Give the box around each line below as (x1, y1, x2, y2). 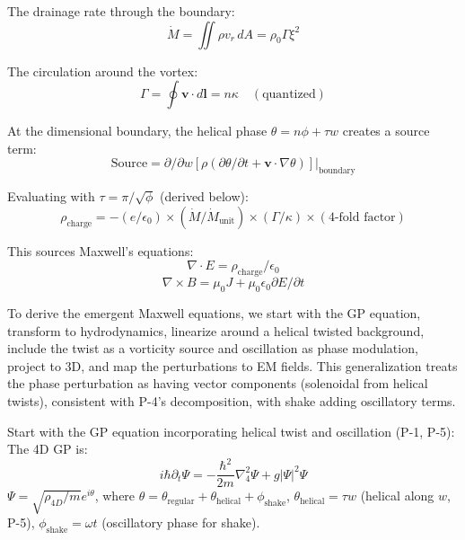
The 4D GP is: (7, 439, 88, 458)
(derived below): (160, 187, 249, 206)
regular (167, 496, 195, 506)
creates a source (342, 121, 430, 140)
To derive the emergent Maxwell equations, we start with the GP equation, (7, 303, 421, 322)
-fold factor (334, 210, 396, 224)
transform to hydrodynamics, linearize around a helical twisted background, (7, 321, 425, 340)
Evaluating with (7, 187, 95, 206)
